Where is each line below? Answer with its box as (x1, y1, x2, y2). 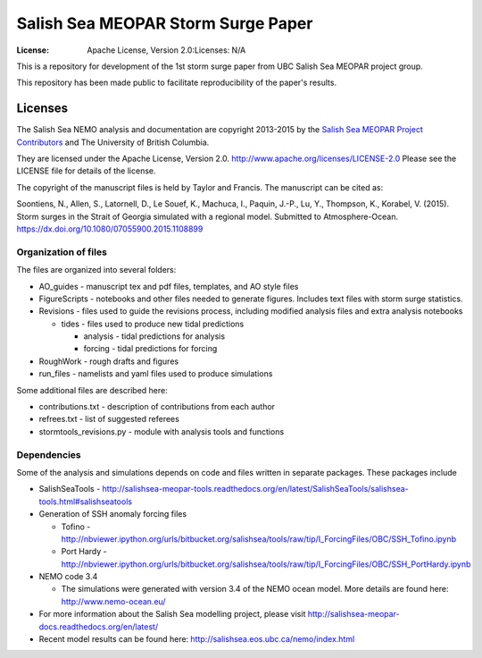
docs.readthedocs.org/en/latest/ (38, 621, 159, 632)
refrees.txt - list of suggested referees (38, 414, 180, 425)
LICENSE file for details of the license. (16, 165, 156, 176)
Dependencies (16, 448, 82, 460)
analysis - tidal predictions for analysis (83, 331, 226, 342)
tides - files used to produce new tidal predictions (61, 318, 245, 329)
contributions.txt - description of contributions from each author (38, 401, 276, 412)
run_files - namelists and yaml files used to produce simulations (38, 368, 273, 379)
